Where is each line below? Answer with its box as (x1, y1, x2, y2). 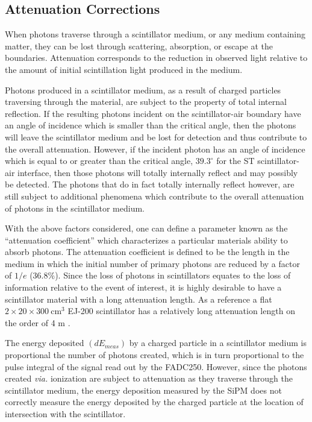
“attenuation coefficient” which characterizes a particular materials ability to (5, 233, 288, 246)
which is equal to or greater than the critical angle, (5, 154, 193, 167)
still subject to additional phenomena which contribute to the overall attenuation (5, 189, 304, 202)
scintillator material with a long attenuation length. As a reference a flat (5, 292, 272, 305)
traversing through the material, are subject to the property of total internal (5, 95, 287, 108)
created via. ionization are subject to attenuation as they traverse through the (5, 372, 293, 385)
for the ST (216, 154, 255, 167)
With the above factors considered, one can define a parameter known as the (5, 222, 288, 235)
